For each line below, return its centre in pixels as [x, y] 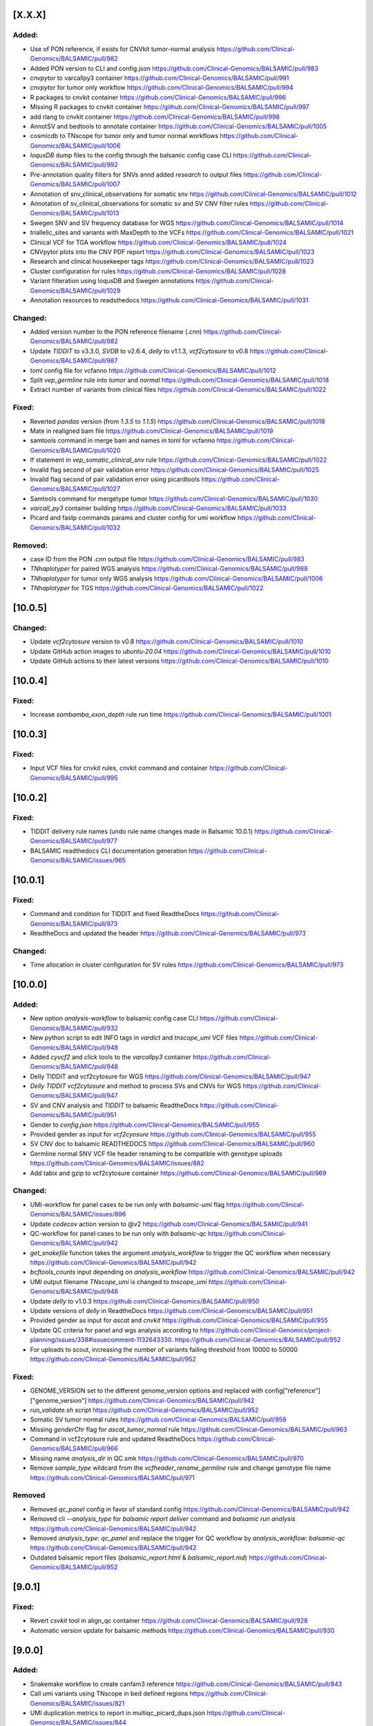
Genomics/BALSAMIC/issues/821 [77, 1703]
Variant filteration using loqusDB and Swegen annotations [112, 281]
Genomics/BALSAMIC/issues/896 [78, 1214]
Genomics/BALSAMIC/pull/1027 [75, 489]
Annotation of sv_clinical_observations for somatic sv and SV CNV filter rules [139, 204]
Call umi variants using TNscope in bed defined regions [109, 1694]
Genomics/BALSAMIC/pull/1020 [75, 450]
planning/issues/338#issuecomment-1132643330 [101, 1340]
